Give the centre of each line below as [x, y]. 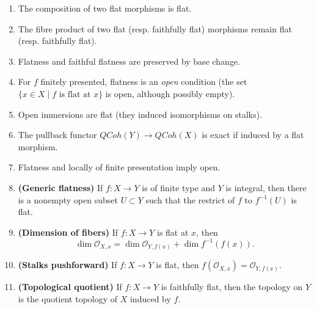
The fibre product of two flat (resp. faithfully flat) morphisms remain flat [155, 28]
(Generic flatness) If [60, 187]
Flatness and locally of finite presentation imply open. [119, 167]
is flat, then [177, 265]
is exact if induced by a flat [253, 135]
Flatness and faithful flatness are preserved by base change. [129, 61]
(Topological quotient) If [70, 287]
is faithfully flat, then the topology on [232, 287]
